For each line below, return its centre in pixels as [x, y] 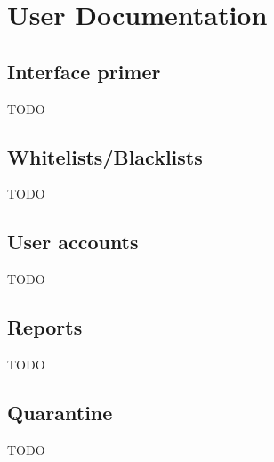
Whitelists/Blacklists [105, 156]
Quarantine [60, 412]
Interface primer [84, 71]
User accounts [73, 242]
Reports [45, 327]
